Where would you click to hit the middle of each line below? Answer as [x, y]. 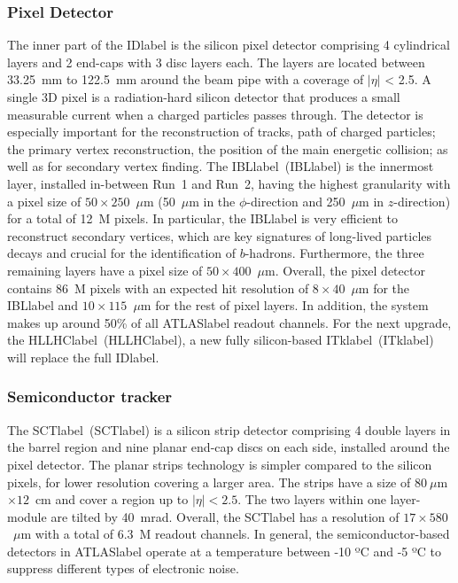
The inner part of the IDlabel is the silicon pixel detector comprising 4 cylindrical [229, 45]
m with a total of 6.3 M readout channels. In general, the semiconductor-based [235, 534]
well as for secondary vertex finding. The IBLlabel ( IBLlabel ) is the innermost [221, 166]
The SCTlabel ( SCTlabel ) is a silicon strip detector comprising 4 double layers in [229, 429]
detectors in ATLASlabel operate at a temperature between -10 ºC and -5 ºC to [225, 551]
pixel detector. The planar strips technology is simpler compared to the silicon [220, 464]
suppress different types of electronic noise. [123, 568]
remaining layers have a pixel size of [105, 270]
